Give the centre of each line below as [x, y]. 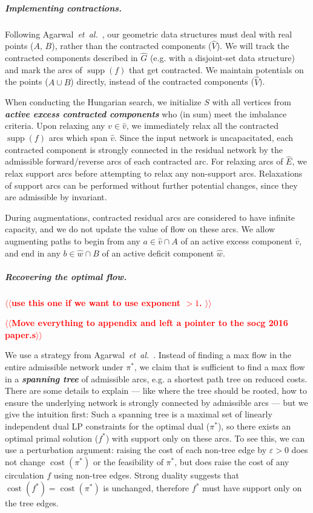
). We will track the [253, 46]
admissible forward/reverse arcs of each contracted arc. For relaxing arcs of [144, 161]
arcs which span [78, 137]
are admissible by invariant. [56, 197]
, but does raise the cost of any [232, 461]
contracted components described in [71, 58]
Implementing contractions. [64, 8]
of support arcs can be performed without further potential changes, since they [151, 185]
